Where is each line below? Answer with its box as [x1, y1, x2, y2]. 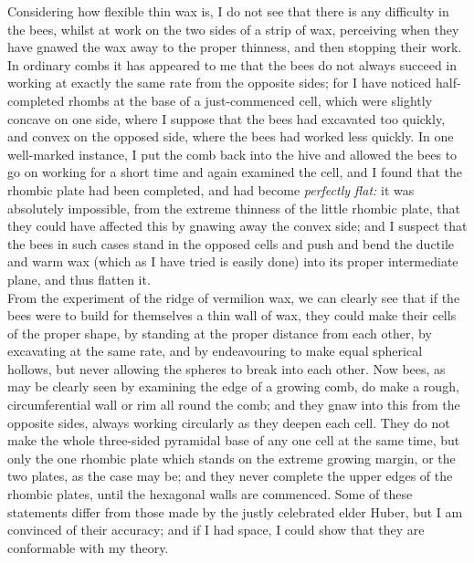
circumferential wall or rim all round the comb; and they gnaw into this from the [7, 395, 460, 414]
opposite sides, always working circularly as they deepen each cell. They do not [7, 412, 450, 432]
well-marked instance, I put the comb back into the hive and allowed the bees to [7, 144, 458, 163]
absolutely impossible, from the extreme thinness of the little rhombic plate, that [7, 198, 460, 217]
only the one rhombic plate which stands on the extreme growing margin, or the [7, 448, 456, 467]
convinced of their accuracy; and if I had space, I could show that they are [7, 520, 425, 539]
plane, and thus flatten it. [7, 269, 151, 288]
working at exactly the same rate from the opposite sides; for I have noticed [7, 73, 432, 92]
